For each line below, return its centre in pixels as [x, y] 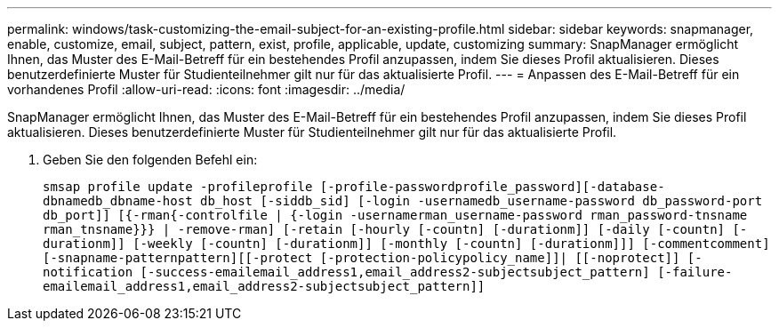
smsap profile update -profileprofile [178, 187]
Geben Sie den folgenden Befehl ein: [150, 160]
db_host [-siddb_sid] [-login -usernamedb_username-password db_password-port [482, 201]
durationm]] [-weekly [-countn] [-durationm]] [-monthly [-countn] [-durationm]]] [339, 244]
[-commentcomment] [706, 244]
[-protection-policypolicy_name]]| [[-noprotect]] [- [511, 258]
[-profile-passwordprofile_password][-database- [492, 187]
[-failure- [695, 272]
